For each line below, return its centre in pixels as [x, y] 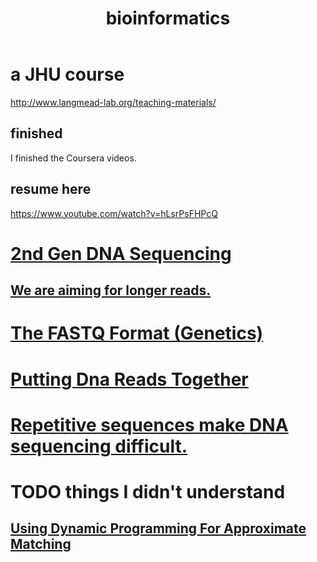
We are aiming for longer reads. [111, 290]
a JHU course [67, 74]
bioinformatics [168, 18]
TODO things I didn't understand [148, 491]
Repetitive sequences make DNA [149, 424]
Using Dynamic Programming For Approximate [158, 528]
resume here [51, 189]
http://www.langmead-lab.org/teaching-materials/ [113, 102]
